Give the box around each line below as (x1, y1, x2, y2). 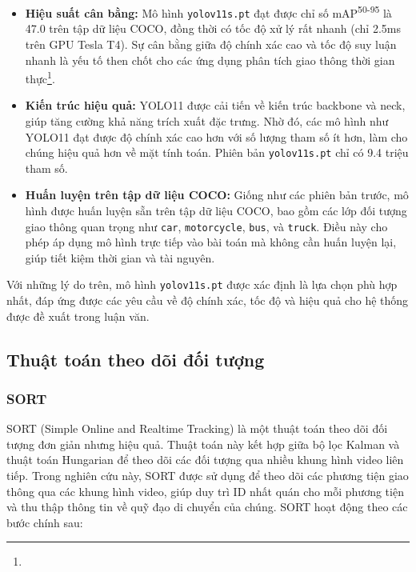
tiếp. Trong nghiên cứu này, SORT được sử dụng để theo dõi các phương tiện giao (6, 467, 409, 484)
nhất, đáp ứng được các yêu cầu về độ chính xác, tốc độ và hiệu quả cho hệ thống (6, 292, 409, 309)
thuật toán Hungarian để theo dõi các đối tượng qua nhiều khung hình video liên (6, 451, 404, 468)
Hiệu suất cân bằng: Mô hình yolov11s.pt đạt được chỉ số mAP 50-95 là (25, 2, 392, 21)
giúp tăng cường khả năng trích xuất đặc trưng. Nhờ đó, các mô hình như (25, 112, 389, 129)
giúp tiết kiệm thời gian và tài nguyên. (25, 249, 215, 266)
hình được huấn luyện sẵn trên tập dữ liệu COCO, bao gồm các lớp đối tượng (25, 202, 407, 218)
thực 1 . (25, 68, 55, 86)
